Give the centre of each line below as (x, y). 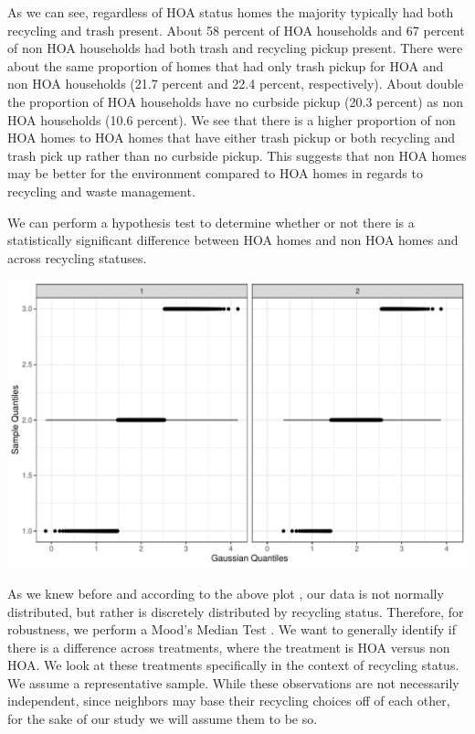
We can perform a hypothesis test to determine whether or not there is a (211, 222)
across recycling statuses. (77, 257)
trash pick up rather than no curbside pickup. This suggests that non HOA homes (237, 155)
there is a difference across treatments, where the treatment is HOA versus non (229, 647)
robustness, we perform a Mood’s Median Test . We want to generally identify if (232, 629)
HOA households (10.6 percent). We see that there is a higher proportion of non (232, 119)
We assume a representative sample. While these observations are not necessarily (233, 682)
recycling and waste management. (101, 191)
